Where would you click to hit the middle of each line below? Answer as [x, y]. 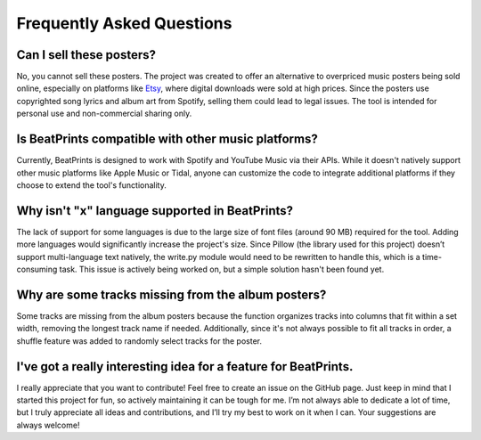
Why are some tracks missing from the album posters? [171, 294]
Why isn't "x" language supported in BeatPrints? [155, 211]
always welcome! [48, 425]
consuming [37, 269]
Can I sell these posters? [86, 55]
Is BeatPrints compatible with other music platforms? [167, 139]
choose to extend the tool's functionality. [91, 185]
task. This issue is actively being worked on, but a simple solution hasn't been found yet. [222, 269]
